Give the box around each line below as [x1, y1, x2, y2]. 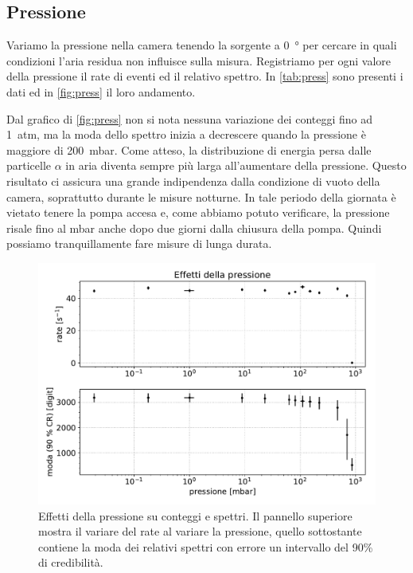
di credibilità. [38, 554, 103, 571]
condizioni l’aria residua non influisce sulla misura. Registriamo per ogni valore [6, 52, 392, 69]
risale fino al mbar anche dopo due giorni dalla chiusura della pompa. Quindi [6, 219, 382, 236]
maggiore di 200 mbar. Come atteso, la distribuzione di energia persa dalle [6, 141, 372, 158]
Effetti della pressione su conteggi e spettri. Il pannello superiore [38, 507, 353, 524]
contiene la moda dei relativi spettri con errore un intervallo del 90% [38, 538, 373, 555]
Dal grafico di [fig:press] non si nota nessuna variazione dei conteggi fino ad [6, 110, 372, 127]
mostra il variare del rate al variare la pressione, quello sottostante [38, 523, 362, 540]
